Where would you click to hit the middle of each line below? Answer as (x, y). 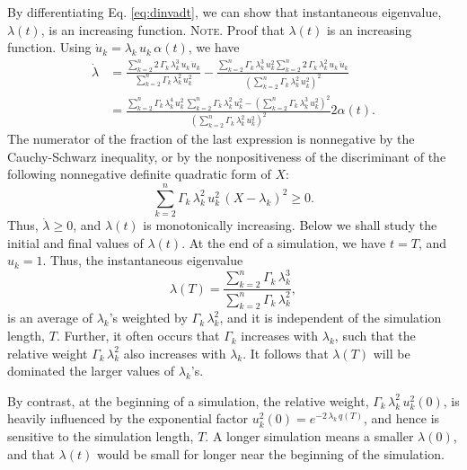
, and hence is (401, 418)
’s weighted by (148, 318)
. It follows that (286, 353)
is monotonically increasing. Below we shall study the (290, 225)
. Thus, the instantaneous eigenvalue (143, 260)
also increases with (175, 353)
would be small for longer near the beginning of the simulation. (270, 453)
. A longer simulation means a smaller (309, 436)
